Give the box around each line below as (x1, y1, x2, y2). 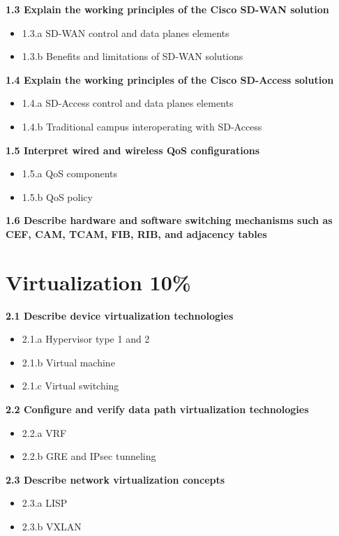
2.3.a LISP (22, 496, 68, 510)
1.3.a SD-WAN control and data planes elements (22, 25, 229, 40)
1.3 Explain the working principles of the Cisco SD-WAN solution (6, 2, 329, 16)
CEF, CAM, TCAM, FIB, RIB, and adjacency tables (6, 226, 267, 241)
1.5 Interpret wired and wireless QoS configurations (6, 142, 259, 157)
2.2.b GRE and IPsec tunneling (22, 449, 156, 463)
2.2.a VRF (22, 425, 67, 440)
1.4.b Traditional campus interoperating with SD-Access (22, 119, 262, 133)
